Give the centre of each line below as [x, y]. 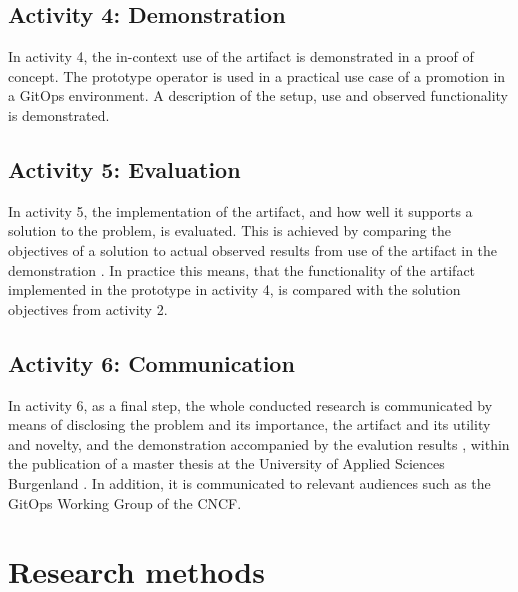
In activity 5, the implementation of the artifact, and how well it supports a [240, 210]
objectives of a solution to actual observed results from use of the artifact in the [253, 249]
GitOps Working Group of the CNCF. [125, 502]
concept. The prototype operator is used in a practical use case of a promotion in [257, 75]
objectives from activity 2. [88, 308]
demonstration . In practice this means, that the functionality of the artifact [242, 269]
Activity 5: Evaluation [124, 168]
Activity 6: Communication [151, 362]
